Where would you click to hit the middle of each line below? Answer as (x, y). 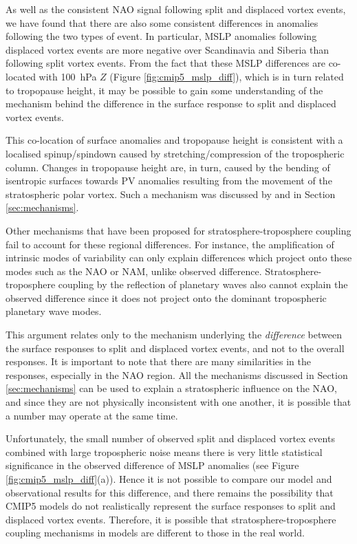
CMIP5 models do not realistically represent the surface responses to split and (171, 506)
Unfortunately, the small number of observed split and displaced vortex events (170, 438)
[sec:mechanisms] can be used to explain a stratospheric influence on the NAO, (171, 388)
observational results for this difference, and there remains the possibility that (170, 492)
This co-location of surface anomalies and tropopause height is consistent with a (174, 140)
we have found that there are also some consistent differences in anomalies (162, 22)
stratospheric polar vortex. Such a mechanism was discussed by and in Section (171, 194)
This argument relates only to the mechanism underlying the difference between (174, 335)
